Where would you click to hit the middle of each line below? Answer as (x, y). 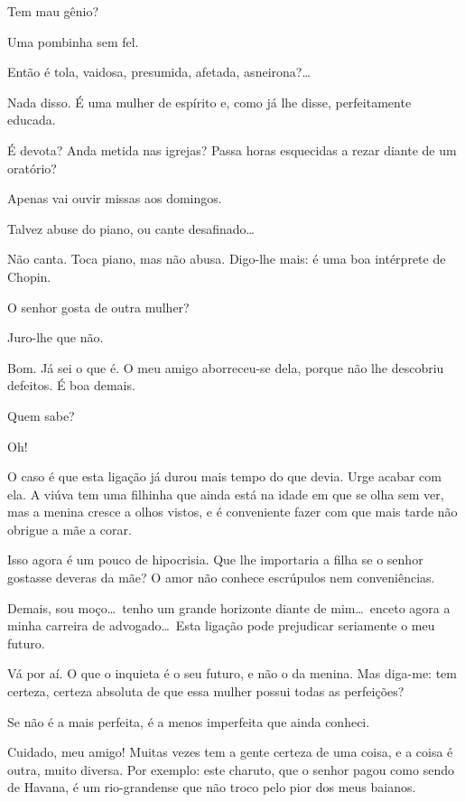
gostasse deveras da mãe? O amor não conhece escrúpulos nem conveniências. (221, 578)
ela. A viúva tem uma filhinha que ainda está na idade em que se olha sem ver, (226, 494)
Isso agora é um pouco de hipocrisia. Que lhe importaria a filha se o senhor (215, 560)
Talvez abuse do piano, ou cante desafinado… (131, 228)
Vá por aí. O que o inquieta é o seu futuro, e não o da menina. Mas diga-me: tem (232, 673)
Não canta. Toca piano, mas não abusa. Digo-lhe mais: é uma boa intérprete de (227, 259)
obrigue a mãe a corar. (70, 529)
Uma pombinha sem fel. (73, 41)
